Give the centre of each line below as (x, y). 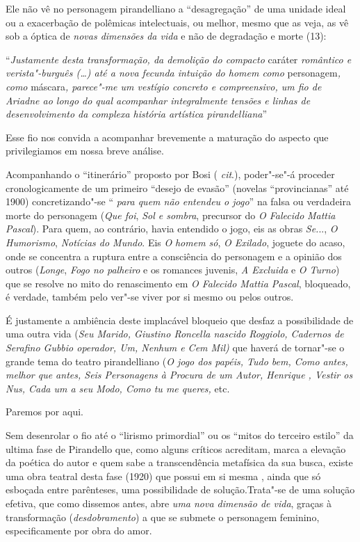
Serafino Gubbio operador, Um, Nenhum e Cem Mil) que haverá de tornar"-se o (175, 348)
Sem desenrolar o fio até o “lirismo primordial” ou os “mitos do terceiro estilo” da (180, 435)
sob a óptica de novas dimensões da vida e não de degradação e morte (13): (166, 36)
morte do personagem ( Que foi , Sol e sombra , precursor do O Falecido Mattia (171, 215)
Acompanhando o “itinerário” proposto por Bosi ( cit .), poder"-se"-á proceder (170, 174)
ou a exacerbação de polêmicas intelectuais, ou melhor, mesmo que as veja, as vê (177, 22)
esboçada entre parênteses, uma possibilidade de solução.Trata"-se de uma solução (180, 489)
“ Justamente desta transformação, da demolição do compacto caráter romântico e (179, 59)
